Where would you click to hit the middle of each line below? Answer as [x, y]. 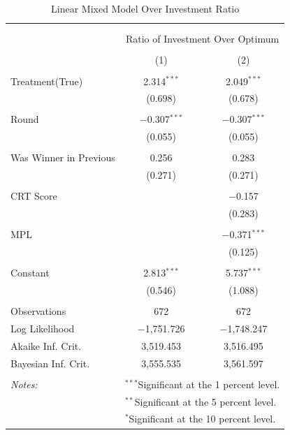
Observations [38, 311]
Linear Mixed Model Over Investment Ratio [145, 8]
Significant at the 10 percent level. [202, 419]
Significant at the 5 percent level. [205, 401]
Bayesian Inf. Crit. [50, 363]
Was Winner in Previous [63, 157]
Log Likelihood [43, 328]
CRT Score [34, 196]
